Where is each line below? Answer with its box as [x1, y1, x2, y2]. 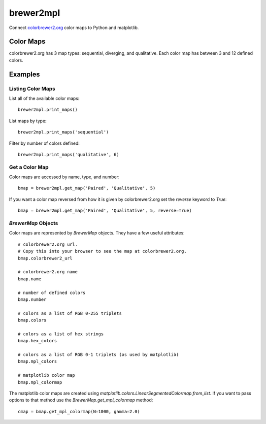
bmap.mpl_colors [18, 359, 57, 364]
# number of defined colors [18, 290, 86, 295]
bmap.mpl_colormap [18, 379, 63, 385]
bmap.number [18, 296, 47, 302]
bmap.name [18, 276, 41, 282]
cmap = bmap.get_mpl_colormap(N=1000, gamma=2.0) [18, 409, 140, 414]
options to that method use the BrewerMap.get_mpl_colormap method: [9, 397, 153, 403]
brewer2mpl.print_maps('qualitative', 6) [18, 152, 119, 157]
